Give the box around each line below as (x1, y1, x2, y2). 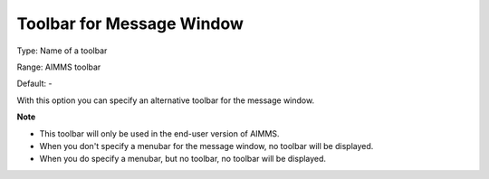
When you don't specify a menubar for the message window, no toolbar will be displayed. (39, 140, 374, 151)
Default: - (16, 78, 53, 89)
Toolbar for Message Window (16, 14, 244, 33)
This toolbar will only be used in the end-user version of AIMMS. (39, 127, 280, 139)
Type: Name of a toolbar (16, 45, 108, 56)
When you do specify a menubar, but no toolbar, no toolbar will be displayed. (39, 154, 326, 165)
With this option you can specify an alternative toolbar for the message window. (16, 95, 315, 106)
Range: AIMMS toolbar (16, 61, 101, 72)
